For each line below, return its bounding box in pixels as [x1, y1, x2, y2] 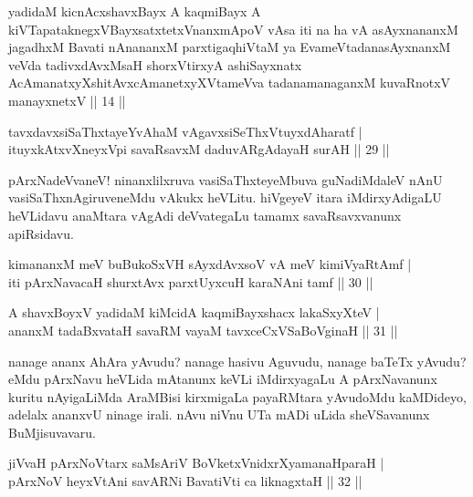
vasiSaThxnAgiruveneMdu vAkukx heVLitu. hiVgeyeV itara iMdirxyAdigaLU [8, 188, 442, 207]
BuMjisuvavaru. [8, 422, 96, 441]
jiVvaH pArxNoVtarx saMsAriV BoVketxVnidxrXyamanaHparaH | [8, 453, 384, 472]
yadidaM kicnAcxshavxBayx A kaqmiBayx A [8, 2, 261, 20]
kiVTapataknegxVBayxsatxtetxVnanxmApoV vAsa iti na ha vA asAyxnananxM [8, 19, 458, 38]
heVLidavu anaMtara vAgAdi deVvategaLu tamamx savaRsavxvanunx [8, 205, 402, 224]
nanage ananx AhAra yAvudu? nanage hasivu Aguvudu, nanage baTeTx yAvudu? [8, 351, 467, 370]
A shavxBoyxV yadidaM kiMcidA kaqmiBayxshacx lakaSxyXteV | [8, 303, 380, 322]
